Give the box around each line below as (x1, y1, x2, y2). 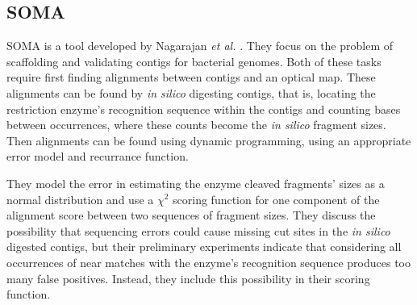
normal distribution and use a (6, 190, 154, 207)
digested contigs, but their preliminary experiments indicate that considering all (6, 238, 402, 255)
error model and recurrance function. (6, 148, 189, 165)
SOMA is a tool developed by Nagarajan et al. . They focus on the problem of (6, 37, 394, 54)
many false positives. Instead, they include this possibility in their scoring (6, 269, 370, 286)
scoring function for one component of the (173, 190, 380, 207)
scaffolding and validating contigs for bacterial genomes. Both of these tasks (6, 52, 382, 69)
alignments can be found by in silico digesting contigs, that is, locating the (6, 84, 376, 101)
